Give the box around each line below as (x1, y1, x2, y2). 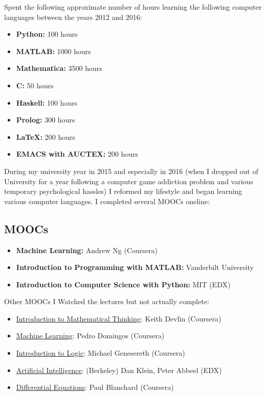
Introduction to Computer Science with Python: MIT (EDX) (16, 279, 231, 289)
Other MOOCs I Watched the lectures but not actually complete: (4, 296, 209, 307)
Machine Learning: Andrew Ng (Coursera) (16, 244, 158, 255)
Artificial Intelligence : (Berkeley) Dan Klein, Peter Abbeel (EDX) (16, 364, 222, 375)
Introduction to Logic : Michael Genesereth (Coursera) (16, 348, 185, 358)
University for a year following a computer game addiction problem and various (4, 176, 253, 186)
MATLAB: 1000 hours (16, 45, 91, 56)
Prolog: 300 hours (16, 114, 75, 125)
